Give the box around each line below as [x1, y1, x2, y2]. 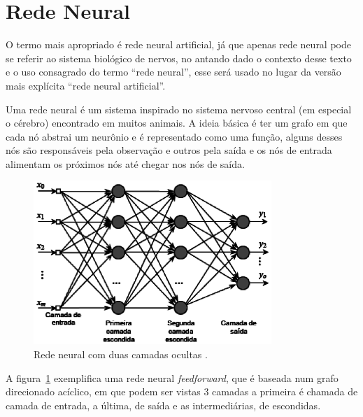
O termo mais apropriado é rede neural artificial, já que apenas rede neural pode [6, 37, 351, 52]
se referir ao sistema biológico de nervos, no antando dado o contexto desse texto [6, 50, 352, 65]
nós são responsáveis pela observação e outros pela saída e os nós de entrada [6, 143, 332, 157]
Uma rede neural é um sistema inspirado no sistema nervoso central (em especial [6, 101, 352, 116]
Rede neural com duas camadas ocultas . [34, 347, 208, 362]
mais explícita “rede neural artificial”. [6, 78, 166, 92]
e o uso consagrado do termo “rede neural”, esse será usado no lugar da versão [6, 64, 341, 79]
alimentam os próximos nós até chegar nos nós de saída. [6, 156, 245, 171]
